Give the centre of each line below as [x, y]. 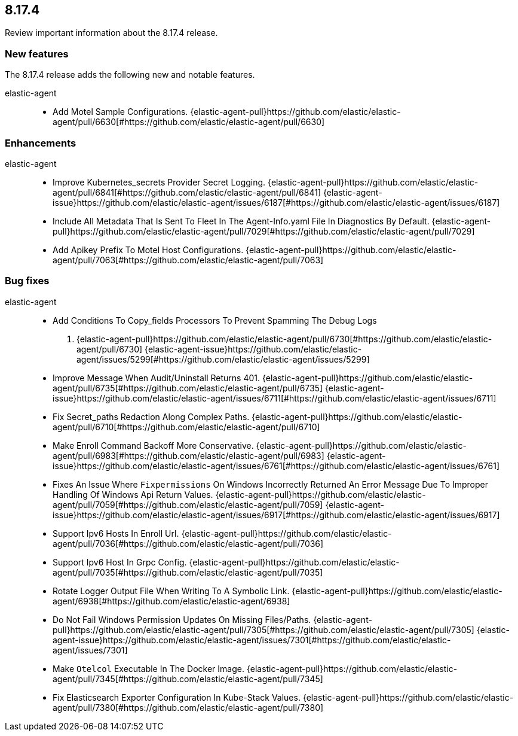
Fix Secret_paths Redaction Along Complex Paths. [151, 416]
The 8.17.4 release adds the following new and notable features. [130, 75]
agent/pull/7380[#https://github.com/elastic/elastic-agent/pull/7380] [188, 707]
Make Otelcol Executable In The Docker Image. [148, 668]
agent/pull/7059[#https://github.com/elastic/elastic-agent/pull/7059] [188, 504]
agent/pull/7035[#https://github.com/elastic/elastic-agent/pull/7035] [188, 572]
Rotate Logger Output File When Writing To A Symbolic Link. [171, 591]
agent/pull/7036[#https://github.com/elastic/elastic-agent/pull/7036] [188, 543]
